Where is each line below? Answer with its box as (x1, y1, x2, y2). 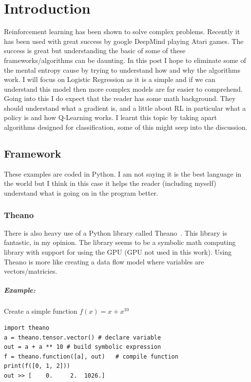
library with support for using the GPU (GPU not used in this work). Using (4, 247, 232, 257)
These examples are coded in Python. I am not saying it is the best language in (4, 168, 242, 179)
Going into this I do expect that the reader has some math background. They (4, 93, 236, 103)
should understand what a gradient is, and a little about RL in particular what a (4, 102, 246, 113)
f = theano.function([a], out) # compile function (4, 353, 178, 360)
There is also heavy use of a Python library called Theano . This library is (4, 227, 227, 238)
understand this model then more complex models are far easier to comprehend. (4, 83, 243, 94)
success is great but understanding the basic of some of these (4, 45, 186, 56)
